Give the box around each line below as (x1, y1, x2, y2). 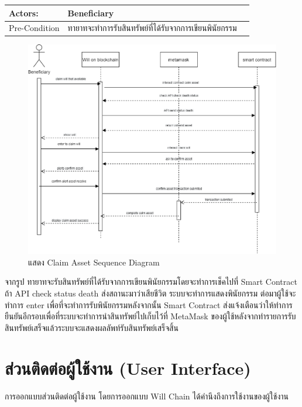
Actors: (9, 6, 39, 19)
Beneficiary (67, 6, 114, 19)
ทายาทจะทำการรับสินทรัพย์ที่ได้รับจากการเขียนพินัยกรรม (67, 22, 237, 34)
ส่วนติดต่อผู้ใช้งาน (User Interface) (5, 356, 251, 380)
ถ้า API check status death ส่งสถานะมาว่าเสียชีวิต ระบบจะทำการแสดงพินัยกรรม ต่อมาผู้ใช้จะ (5, 287, 296, 299)
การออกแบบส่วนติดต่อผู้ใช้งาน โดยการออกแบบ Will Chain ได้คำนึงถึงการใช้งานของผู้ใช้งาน (5, 389, 289, 402)
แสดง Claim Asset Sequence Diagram (28, 256, 160, 268)
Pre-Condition (9, 22, 60, 34)
